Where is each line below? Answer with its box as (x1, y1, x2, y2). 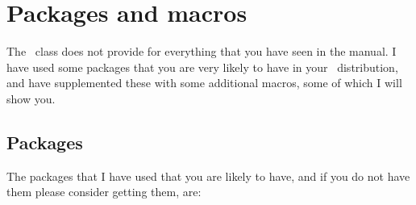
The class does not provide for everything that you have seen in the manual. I (6, 43, 397, 60)
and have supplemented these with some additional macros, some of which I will (6, 74, 402, 91)
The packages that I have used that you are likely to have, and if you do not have (6, 167, 410, 184)
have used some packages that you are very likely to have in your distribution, (6, 58, 398, 75)
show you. (6, 90, 56, 107)
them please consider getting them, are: (6, 183, 202, 200)
